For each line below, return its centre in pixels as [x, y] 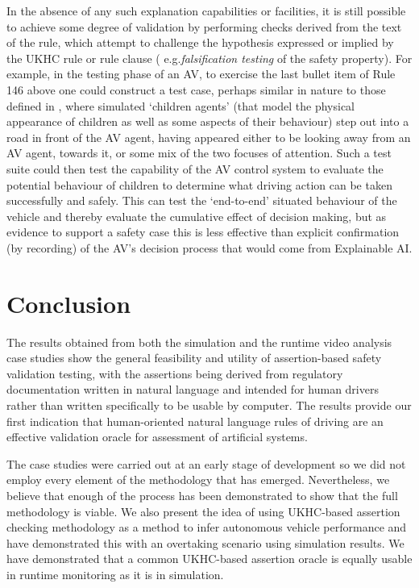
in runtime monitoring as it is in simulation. [115, 574]
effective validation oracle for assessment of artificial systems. [157, 437]
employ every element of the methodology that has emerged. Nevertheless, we [198, 480]
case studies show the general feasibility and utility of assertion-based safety [194, 358]
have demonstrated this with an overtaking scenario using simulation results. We [205, 542]
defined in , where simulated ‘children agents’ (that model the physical [180, 105]
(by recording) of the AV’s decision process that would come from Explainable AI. [209, 247]
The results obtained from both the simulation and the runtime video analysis [199, 342]
